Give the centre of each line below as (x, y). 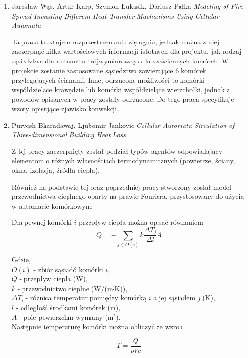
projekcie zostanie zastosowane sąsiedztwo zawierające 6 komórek (109, 70)
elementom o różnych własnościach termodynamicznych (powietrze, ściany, (123, 160)
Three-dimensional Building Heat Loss (68, 135)
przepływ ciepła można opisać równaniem (141, 222)
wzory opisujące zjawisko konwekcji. (65, 108)
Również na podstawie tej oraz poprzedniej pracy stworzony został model (121, 186)
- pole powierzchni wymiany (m (66, 317)
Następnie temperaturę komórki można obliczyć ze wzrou (97, 326)
